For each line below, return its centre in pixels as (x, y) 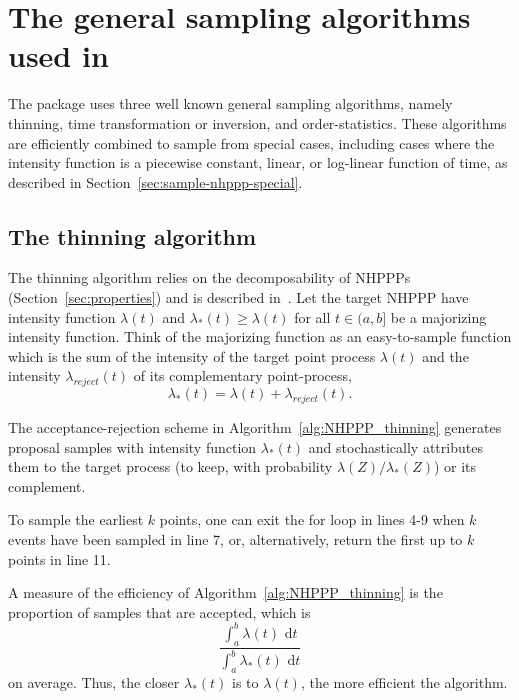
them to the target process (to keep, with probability (170, 466)
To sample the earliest (76, 519)
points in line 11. (59, 558)
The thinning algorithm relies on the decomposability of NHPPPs (209, 277)
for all (312, 316)
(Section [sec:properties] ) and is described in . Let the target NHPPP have (238, 297)
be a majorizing (438, 316)
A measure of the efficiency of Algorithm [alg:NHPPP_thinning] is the (225, 592)
